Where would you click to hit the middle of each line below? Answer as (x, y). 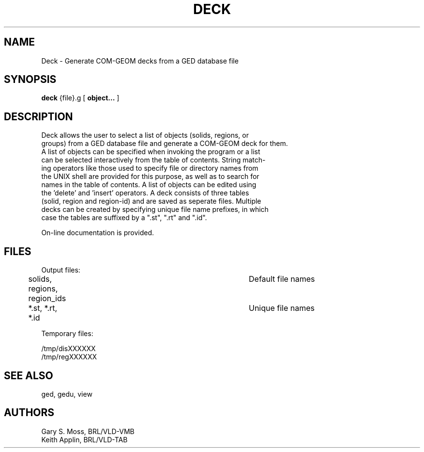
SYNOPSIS (30, 80)
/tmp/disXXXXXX (68, 349)
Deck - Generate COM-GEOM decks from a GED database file (140, 61)
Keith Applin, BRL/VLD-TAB (84, 439)
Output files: (61, 270)
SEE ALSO (29, 375)
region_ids (47, 299)
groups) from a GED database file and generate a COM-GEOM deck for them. (165, 144)
